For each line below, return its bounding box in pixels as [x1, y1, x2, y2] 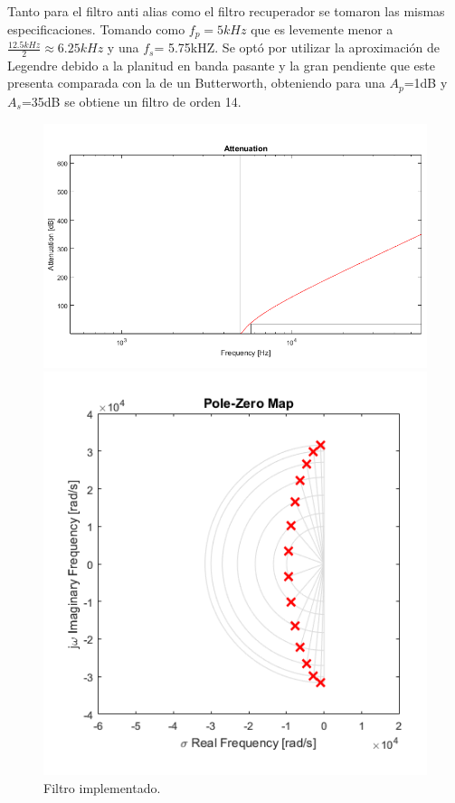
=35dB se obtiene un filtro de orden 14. [21, 91, 242, 110]
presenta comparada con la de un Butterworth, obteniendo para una [7, 73, 385, 92]
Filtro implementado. [43, 778, 161, 797]
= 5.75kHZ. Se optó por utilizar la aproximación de [154, 38, 440, 57]
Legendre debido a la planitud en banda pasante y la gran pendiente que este [7, 55, 435, 74]
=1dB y [403, 73, 448, 92]
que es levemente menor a [251, 19, 393, 38]
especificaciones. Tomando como [7, 19, 185, 38]
